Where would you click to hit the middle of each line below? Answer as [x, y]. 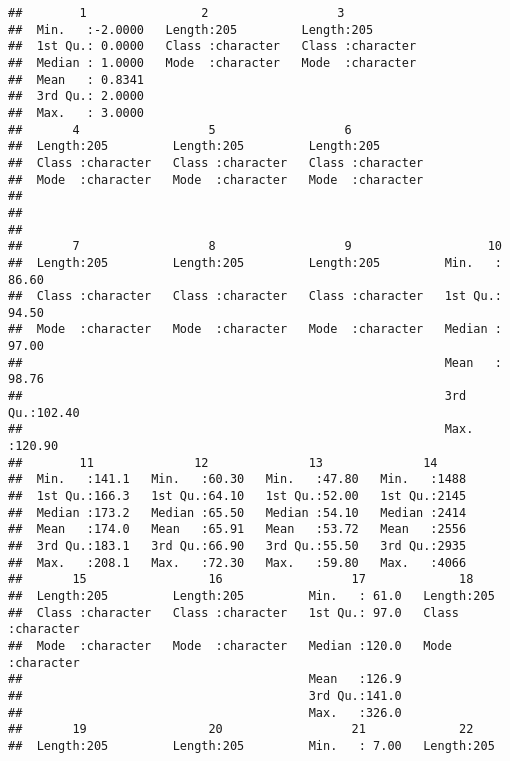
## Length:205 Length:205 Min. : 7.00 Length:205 [251, 745]
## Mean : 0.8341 [76, 79]
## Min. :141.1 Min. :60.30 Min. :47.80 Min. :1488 [237, 479]
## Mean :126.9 [205, 679]
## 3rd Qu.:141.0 [205, 695]
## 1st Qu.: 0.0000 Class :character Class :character [212, 46]
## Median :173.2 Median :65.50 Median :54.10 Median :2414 [237, 512]
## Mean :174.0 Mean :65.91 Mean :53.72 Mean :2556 [237, 529]
